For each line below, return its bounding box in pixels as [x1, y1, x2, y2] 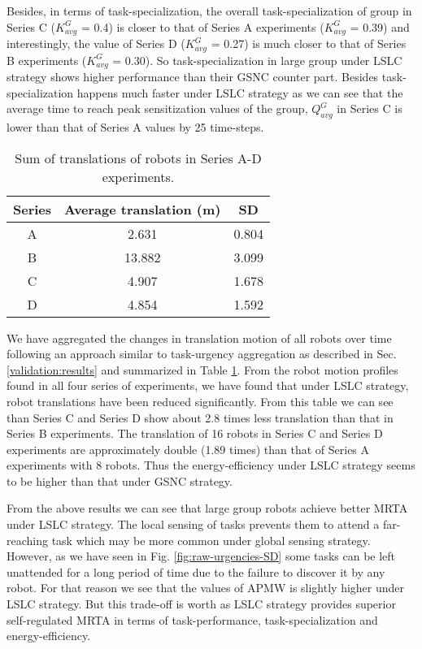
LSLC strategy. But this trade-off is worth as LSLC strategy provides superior [7, 595, 396, 612]
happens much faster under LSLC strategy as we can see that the [76, 84, 403, 101]
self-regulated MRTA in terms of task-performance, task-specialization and [7, 611, 378, 628]
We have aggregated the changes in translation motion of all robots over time [7, 329, 392, 346]
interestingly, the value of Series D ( [7, 35, 185, 52]
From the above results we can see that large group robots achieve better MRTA [7, 500, 408, 517]
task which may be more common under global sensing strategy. [51, 531, 371, 548]
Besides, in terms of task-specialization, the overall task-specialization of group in [7, 2, 412, 19]
